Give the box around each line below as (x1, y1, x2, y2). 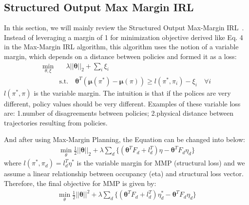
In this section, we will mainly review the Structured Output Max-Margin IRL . (4, 22, 244, 33)
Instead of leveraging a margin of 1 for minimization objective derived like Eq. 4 (4, 32, 243, 42)
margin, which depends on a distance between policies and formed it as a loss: (4, 51, 237, 61)
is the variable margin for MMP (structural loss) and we (77, 158, 245, 168)
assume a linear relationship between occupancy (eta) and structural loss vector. (4, 168, 244, 179)
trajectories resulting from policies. (4, 118, 108, 128)
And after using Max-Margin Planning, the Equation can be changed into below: (4, 134, 245, 144)
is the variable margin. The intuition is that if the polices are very (34, 87, 231, 98)
